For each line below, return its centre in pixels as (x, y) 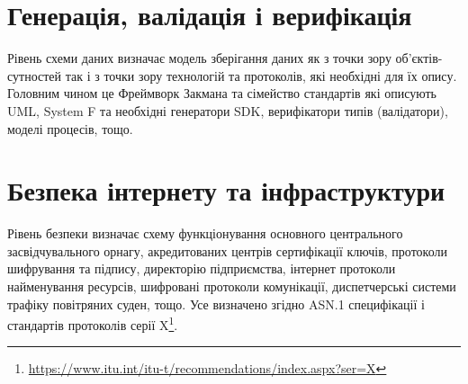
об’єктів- (419, 58)
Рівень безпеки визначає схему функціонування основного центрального (205, 233)
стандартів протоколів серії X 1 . (93, 323)
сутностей (35, 75)
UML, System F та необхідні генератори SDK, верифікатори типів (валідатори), (228, 110)
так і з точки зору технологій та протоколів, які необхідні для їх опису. (261, 75)
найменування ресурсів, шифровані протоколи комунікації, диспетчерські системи (232, 286)
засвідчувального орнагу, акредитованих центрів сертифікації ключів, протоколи (227, 250)
